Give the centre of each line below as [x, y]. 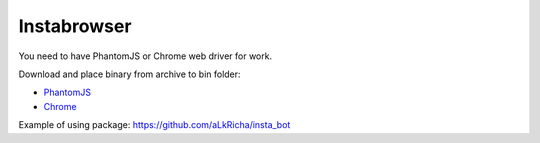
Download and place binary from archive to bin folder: [129, 74]
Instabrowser [75, 26]
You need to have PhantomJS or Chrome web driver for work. [145, 56]
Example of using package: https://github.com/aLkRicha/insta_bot [154, 125]
